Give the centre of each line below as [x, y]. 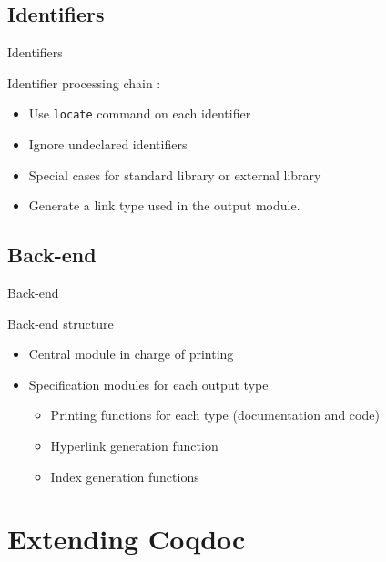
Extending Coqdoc [127, 539]
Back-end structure [61, 323]
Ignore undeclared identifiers [108, 144]
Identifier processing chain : [84, 82]
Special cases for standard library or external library [175, 174]
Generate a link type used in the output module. [164, 205]
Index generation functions [125, 476]
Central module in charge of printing [131, 354]
